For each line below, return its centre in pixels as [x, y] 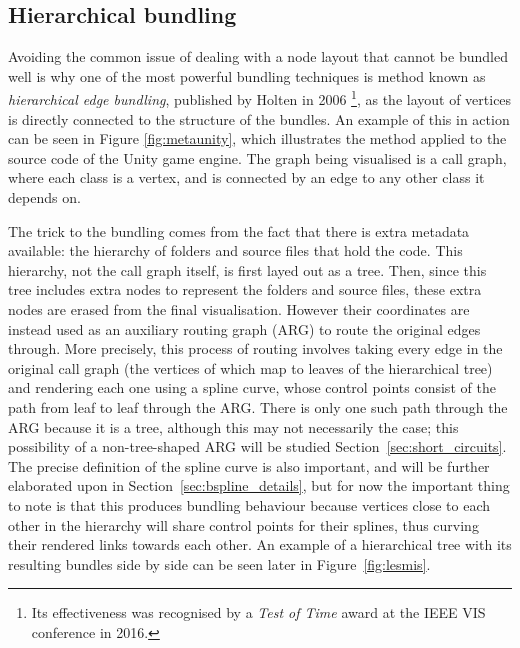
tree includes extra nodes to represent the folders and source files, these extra [245, 289]
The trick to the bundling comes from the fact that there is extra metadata [239, 230]
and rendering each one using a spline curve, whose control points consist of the [252, 387]
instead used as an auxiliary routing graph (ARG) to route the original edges [244, 328]
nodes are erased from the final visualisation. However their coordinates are [239, 308]
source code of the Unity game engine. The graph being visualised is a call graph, [257, 157]
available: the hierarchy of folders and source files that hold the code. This [235, 250]
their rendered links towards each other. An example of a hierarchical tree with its [260, 544]
